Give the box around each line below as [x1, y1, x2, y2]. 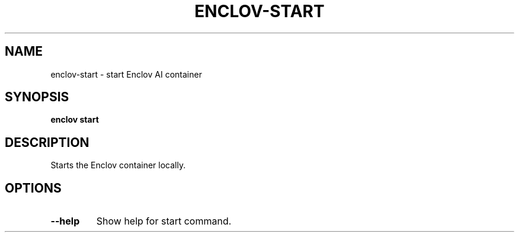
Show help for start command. [96, 215, 232, 228]
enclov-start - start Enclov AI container [50, 69, 202, 79]
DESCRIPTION [5, 134, 89, 150]
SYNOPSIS [5, 89, 69, 105]
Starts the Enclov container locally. [50, 160, 186, 171]
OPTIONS [5, 180, 62, 196]
